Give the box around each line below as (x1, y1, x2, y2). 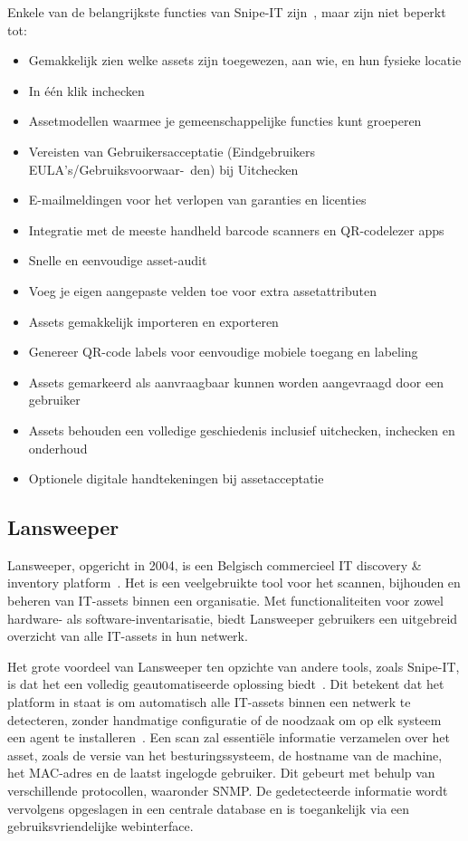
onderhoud (28, 438, 88, 457)
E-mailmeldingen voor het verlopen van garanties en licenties (28, 190, 367, 209)
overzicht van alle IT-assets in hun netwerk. (7, 626, 248, 645)
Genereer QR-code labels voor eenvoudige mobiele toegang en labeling (28, 342, 418, 361)
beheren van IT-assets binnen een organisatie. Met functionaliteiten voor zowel (7, 591, 444, 610)
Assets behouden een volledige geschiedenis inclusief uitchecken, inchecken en (28, 420, 455, 439)
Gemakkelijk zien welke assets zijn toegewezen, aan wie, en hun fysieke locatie (28, 51, 462, 70)
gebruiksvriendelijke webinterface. (7, 817, 194, 836)
